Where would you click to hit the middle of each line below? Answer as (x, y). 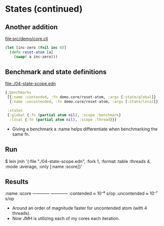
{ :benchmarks (18, 93)
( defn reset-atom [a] (31, 52)
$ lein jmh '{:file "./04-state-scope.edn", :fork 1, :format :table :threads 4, (78, 161)
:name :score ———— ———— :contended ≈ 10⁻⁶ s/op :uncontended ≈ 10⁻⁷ (81, 193)
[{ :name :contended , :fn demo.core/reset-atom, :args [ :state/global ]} (82, 97)
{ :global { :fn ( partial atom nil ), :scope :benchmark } (64, 115)
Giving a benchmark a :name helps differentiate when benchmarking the (85, 129)
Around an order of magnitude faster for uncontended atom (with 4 (80, 208)
